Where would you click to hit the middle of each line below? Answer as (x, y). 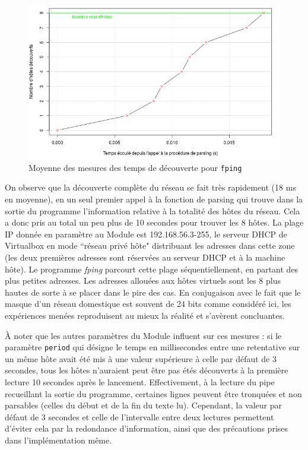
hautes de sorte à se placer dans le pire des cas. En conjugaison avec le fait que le (153, 292)
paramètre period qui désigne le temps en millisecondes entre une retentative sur (153, 347)
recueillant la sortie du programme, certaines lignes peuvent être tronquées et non (153, 393)
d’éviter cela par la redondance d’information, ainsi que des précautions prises (147, 428)
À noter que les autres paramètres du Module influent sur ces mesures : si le (143, 335)
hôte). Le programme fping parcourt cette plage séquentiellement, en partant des (152, 269)
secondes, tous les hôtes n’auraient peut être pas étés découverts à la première (147, 370)
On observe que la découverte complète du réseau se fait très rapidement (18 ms (150, 187)
